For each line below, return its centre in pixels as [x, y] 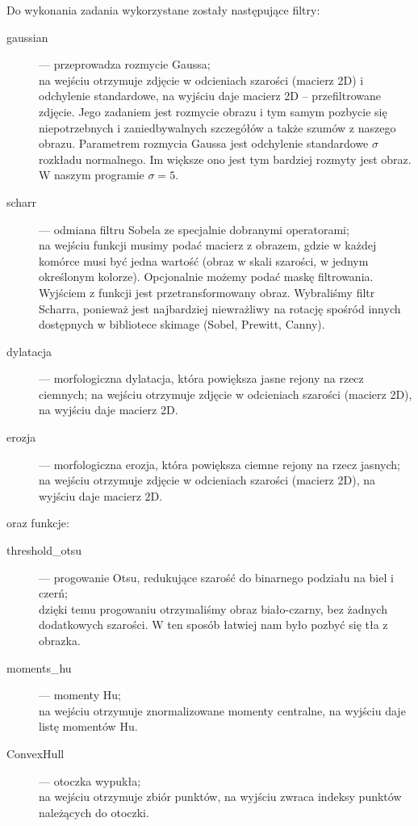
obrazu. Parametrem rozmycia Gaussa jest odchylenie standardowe [204, 143]
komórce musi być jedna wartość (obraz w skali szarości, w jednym [204, 260]
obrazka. [60, 640]
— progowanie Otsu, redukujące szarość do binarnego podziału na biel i [216, 577]
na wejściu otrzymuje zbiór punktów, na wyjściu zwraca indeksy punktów [220, 797]
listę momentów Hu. [88, 726]
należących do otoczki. [94, 812]
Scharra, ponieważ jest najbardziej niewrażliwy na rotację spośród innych [220, 308]
